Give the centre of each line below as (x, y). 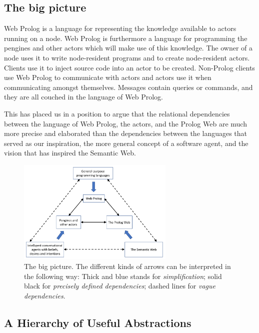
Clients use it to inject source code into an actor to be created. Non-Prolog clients (129, 67)
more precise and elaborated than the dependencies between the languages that (126, 133)
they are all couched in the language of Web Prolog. (84, 97)
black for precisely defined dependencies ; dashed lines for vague (120, 286)
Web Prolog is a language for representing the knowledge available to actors (120, 28)
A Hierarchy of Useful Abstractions (98, 322)
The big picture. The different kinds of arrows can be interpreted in (127, 266)
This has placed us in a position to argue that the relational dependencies (117, 113)
